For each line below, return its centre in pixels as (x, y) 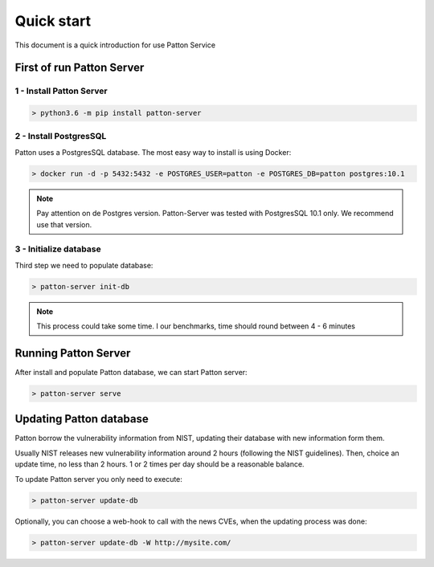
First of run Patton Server (80, 68)
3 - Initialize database (58, 249)
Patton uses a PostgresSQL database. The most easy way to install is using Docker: (153, 152)
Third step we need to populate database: (84, 265)
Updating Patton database (82, 419)
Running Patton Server (73, 353)
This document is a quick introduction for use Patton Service (115, 45)
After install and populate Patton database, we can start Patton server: (131, 372)
